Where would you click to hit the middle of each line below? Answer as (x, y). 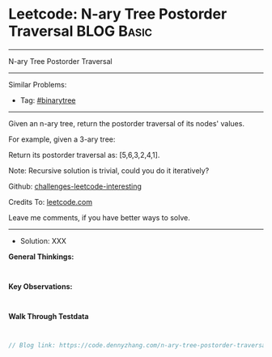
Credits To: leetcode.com (51, 202)
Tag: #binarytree (48, 100)
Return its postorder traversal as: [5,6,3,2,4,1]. (84, 155)
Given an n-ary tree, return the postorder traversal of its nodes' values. (127, 123)
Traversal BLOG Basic (80, 31)
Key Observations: (40, 286)
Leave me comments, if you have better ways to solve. (99, 217)
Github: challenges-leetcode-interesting (75, 186)
